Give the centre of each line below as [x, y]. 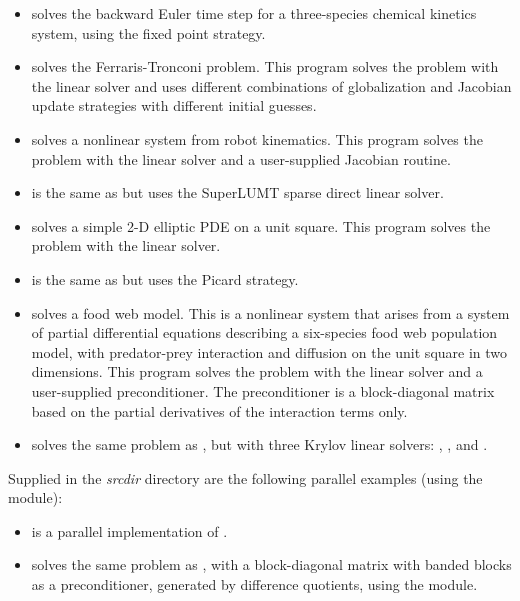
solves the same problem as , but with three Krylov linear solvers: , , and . [259, 444]
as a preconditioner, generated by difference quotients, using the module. [254, 584]
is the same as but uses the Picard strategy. [165, 278]
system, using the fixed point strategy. [148, 32]
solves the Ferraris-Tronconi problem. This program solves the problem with [265, 66]
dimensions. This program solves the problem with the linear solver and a [257, 371]
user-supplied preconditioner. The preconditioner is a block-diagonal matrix [263, 390]
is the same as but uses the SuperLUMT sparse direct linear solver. [237, 192]
